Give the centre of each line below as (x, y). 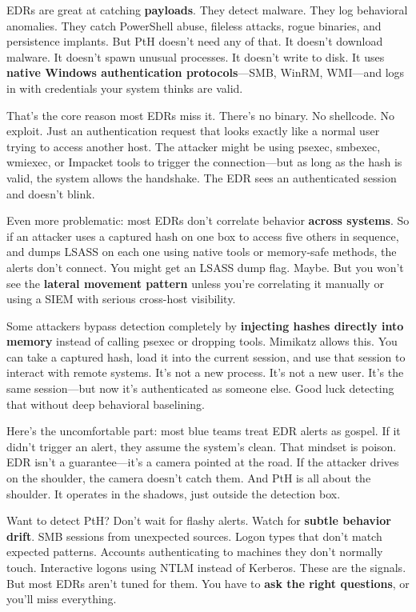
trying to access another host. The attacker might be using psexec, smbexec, (194, 146)
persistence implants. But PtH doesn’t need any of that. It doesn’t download (195, 41)
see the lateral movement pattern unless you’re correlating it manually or (195, 283)
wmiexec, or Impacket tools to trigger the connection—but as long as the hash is (204, 162)
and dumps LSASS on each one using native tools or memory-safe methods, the (202, 252)
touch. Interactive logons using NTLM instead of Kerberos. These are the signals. (206, 567)
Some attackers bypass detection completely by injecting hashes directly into (205, 325)
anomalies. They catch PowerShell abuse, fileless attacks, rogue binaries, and (194, 25)
